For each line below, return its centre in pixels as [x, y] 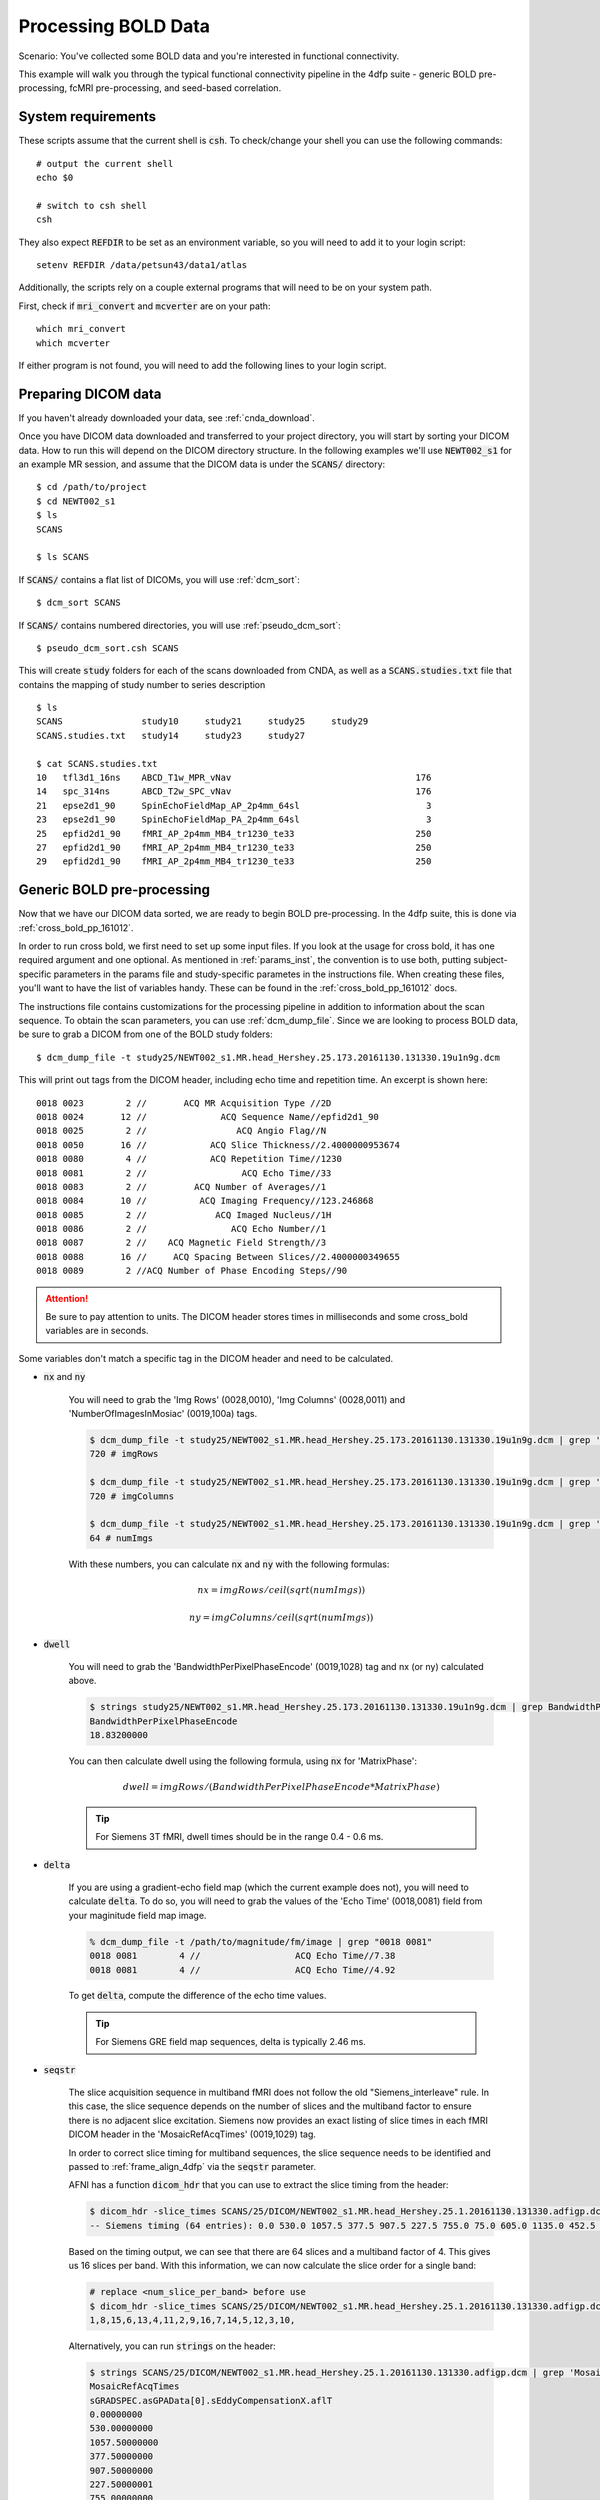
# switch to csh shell [92, 205]
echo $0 [55, 178]
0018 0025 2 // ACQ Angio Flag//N [181, 1131]
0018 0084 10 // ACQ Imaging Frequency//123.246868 [205, 1201]
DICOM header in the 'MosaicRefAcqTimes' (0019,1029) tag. [192, 2134]
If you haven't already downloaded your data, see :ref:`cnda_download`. [166, 417]
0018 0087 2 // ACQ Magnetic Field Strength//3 [181, 1243]
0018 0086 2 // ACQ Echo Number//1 [181, 1229]
